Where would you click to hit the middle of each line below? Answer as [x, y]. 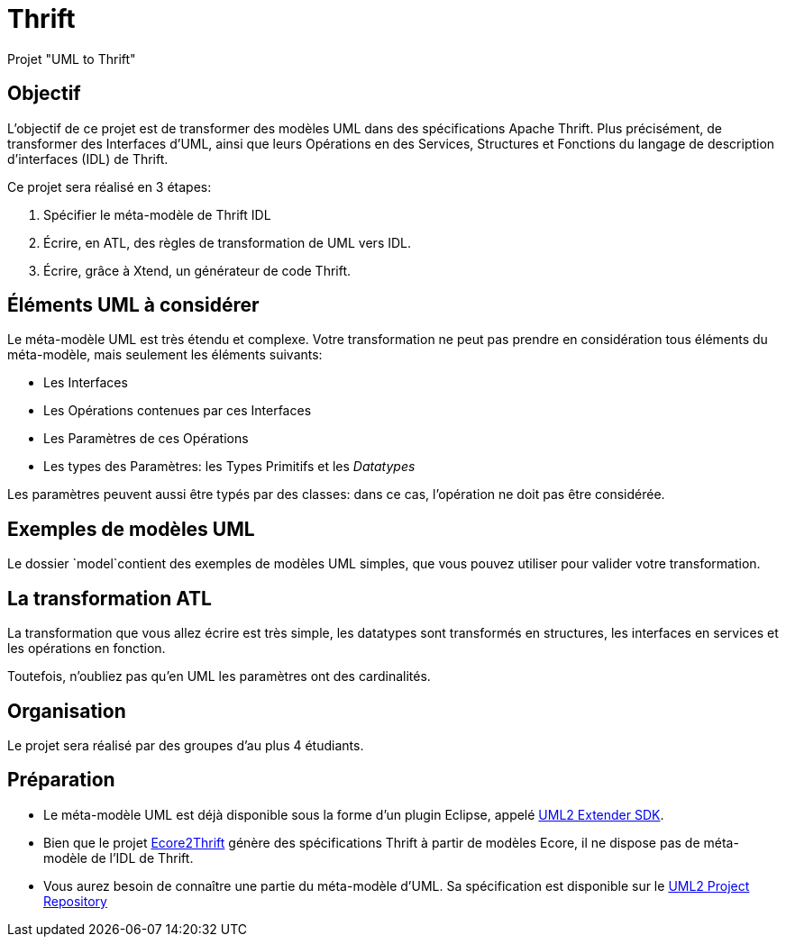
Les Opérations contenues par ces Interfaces [178, 411]
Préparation [61, 780]
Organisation [67, 711]
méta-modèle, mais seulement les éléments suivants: [165, 355]
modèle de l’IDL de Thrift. [119, 858]
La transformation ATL [110, 598]
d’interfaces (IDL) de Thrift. [88, 159]
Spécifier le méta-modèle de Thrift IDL [157, 214]
